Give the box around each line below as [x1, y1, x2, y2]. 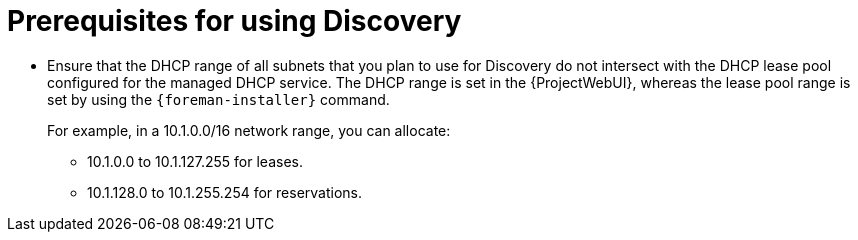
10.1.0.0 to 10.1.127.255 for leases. [87, 152, 304, 170]
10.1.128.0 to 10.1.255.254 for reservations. [87, 183, 363, 201]
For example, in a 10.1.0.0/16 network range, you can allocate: [47, 121, 451, 139]
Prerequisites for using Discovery [7, 4, 462, 38]
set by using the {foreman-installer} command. [47, 90, 390, 108]
